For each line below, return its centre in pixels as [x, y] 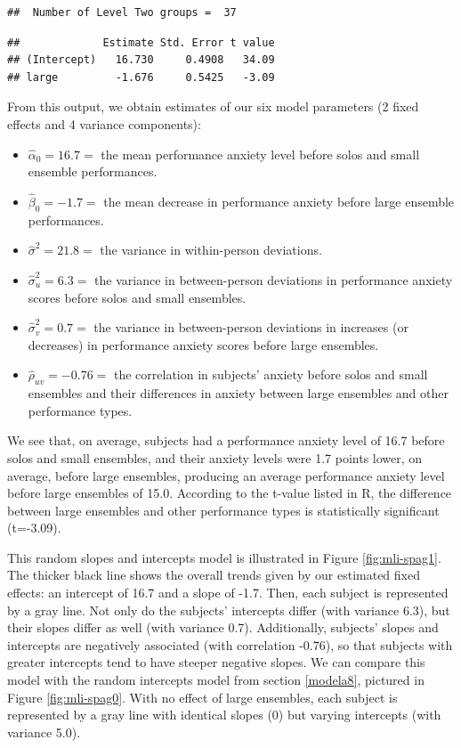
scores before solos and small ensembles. [137, 297]
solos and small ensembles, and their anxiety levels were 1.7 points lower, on [215, 457]
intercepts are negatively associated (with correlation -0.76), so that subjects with [230, 644]
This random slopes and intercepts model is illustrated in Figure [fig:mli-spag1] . [224, 557]
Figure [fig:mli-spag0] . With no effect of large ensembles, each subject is [202, 697]
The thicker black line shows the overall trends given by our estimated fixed [214, 575]
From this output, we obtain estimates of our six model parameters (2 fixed [213, 106]
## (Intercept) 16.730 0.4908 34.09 [141, 60]
